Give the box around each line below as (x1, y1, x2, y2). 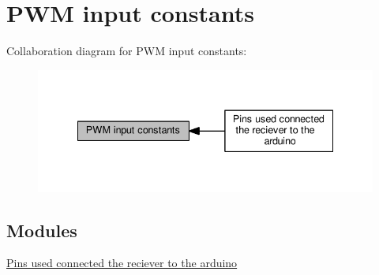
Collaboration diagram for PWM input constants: (6, 43, 247, 59)
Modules (6, 217, 77, 242)
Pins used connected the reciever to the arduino (6, 255, 238, 271)
